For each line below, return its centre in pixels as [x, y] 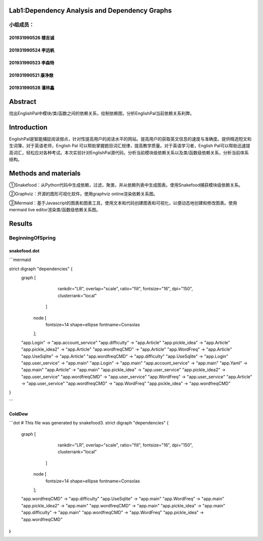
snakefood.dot [24, 251]
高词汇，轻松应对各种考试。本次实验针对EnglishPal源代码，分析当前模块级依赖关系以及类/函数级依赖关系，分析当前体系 [129, 152]
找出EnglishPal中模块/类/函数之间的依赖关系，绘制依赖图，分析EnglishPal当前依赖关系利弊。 [102, 113]
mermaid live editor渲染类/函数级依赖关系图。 [55, 210]
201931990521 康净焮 [31, 75]
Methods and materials [45, 173]
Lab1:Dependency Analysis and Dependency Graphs [90, 10]
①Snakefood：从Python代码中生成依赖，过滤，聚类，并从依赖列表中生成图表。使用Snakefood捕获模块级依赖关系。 [126, 185]
